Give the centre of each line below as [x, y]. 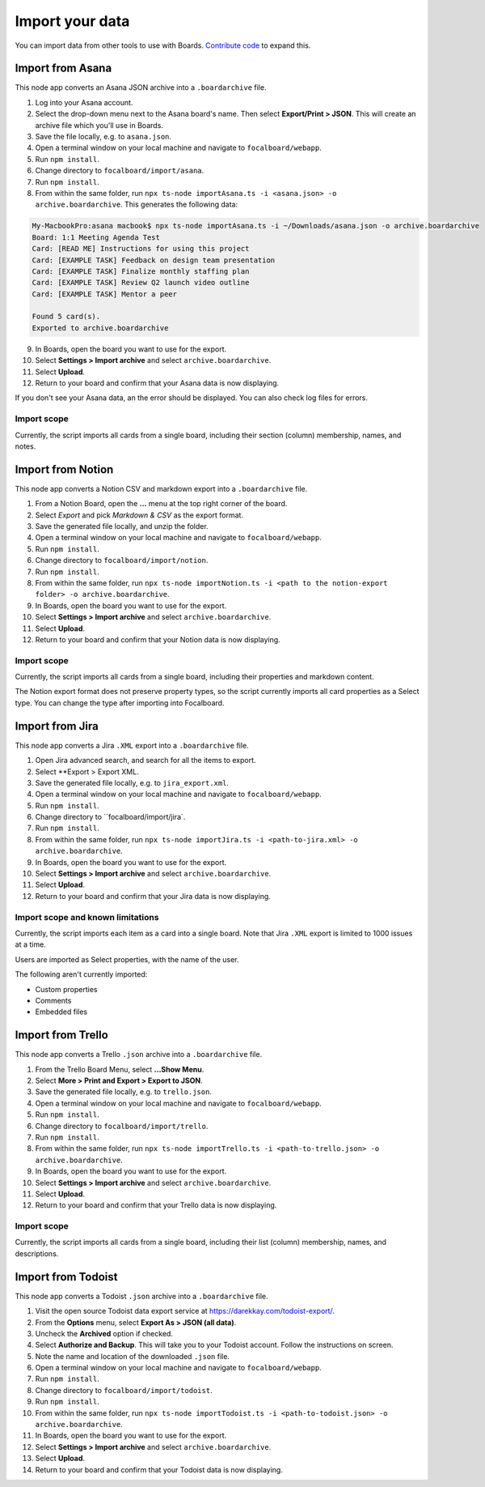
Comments [53, 1000]
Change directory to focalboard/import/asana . [120, 171]
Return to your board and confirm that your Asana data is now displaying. [157, 383]
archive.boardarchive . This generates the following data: [137, 205]
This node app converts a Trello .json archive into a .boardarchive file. [139, 1055]
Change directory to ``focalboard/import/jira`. [110, 817]
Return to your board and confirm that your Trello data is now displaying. [156, 1205]
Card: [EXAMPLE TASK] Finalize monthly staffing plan [141, 271]
